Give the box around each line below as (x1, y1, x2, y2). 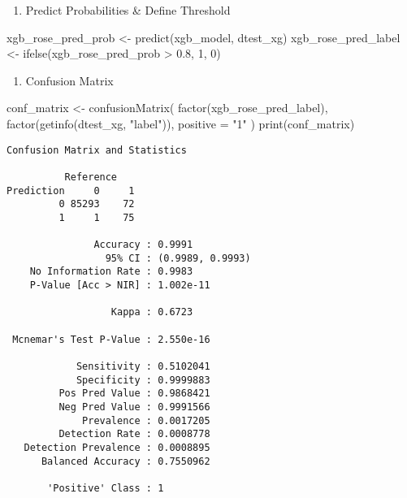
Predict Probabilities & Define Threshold (25, 2, 231, 18)
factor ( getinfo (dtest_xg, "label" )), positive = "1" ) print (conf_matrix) (6, 115, 355, 132)
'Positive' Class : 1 (47, 482, 164, 494)
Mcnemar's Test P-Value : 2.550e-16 (12, 333, 210, 345)
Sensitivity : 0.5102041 (76, 361, 210, 373)
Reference (64, 171, 118, 183)
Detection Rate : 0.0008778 (58, 428, 210, 440)
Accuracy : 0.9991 (93, 239, 193, 251)
